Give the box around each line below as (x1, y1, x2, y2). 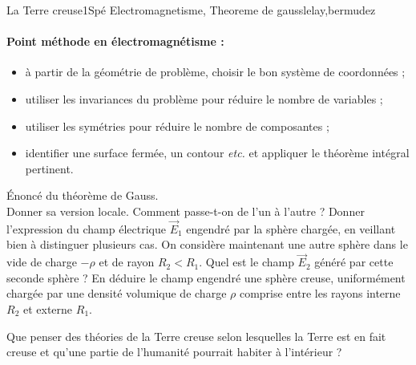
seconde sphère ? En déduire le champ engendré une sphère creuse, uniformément (6, 269, 406, 286)
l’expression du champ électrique (6, 220, 166, 237)
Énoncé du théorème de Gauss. (6, 187, 159, 204)
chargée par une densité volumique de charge (6, 285, 227, 302)
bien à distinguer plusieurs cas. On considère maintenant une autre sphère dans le (6, 236, 408, 253)
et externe (22, 300, 73, 317)
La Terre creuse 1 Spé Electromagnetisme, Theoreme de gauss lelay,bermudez (6, 2, 376, 18)
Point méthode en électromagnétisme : (6, 33, 224, 50)
